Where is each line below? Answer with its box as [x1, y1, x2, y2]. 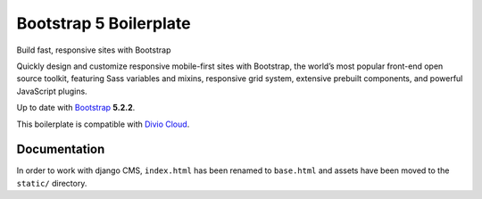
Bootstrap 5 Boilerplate [16, 13, 191, 33]
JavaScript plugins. [16, 86, 88, 96]
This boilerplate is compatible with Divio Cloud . [16, 119, 190, 129]
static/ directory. [16, 178, 87, 188]
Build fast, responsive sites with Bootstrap [16, 45, 171, 55]
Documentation [16, 142, 105, 157]
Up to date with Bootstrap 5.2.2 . [16, 103, 136, 113]
